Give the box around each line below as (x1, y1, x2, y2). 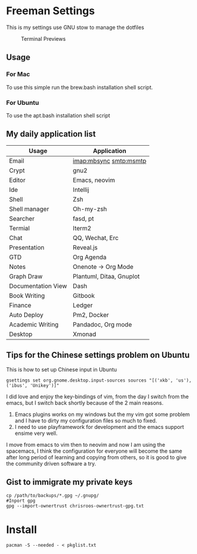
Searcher (9, 214, 35, 223)
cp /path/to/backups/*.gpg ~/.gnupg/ (6, 493, 99, 499)
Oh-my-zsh (73, 204, 108, 213)
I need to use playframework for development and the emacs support (14, 423, 185, 430)
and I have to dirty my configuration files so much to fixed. (14, 417, 157, 424)
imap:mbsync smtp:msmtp (73, 156, 147, 165)
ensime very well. (14, 430, 58, 437)
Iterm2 (73, 224, 92, 232)
